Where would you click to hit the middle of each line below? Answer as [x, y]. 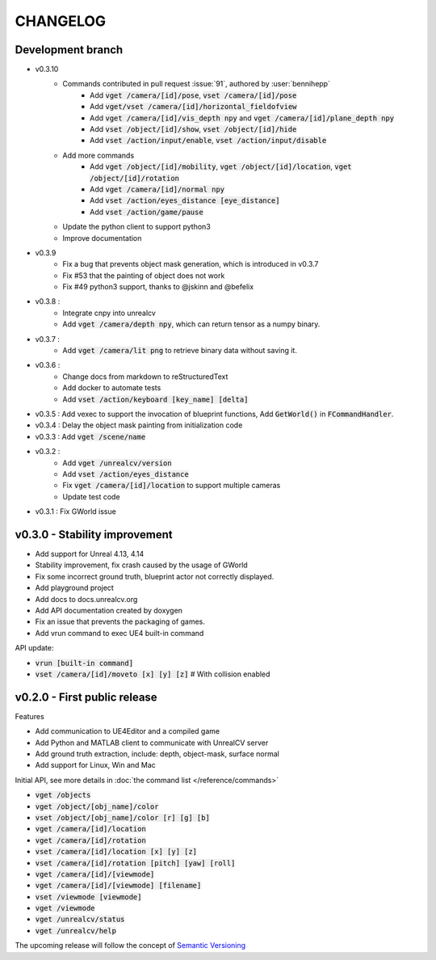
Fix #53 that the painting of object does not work [144, 276]
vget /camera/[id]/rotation [91, 840]
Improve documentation [102, 238]
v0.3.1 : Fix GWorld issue [75, 512]
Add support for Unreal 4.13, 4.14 [90, 554]
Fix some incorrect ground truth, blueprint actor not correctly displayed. [155, 576]
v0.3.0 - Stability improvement [94, 535]
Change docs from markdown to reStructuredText [145, 377]
